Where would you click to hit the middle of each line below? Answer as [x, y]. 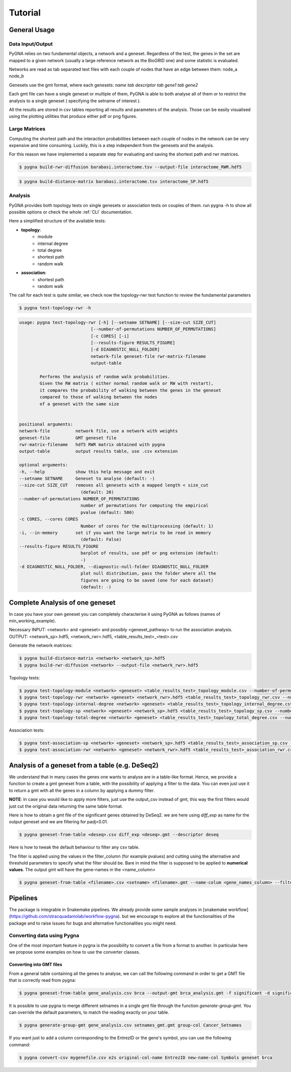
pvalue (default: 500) [107, 512]
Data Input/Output [31, 44]
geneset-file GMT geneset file [68, 438]
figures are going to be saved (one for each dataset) [147, 580]
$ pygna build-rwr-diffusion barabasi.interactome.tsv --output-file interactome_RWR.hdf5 [130, 167]
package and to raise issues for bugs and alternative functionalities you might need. [93, 923]
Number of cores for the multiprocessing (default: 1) [147, 526]
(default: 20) [97, 492]
